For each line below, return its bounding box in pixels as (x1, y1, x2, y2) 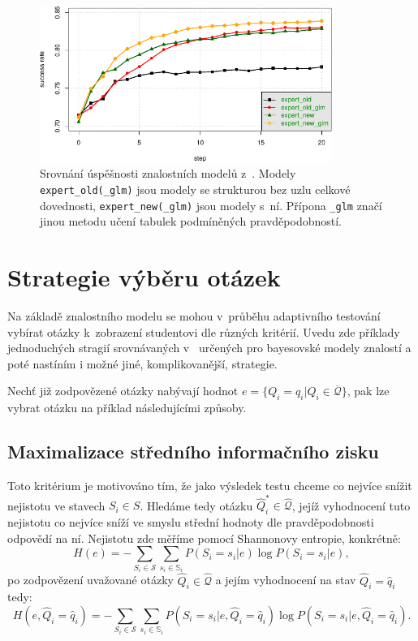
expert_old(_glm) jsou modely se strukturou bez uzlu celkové (40, 181, 351, 198)
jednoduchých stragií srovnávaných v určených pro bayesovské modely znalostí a (7, 339, 412, 356)
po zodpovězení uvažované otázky (7, 571, 174, 588)
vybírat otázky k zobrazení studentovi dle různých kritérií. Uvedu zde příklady (7, 323, 400, 340)
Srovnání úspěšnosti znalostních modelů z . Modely (40, 165, 296, 182)
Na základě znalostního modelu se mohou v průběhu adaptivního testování (7, 308, 381, 325)
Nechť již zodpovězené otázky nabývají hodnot (7, 382, 239, 399)
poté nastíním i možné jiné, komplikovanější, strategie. (7, 355, 278, 372)
